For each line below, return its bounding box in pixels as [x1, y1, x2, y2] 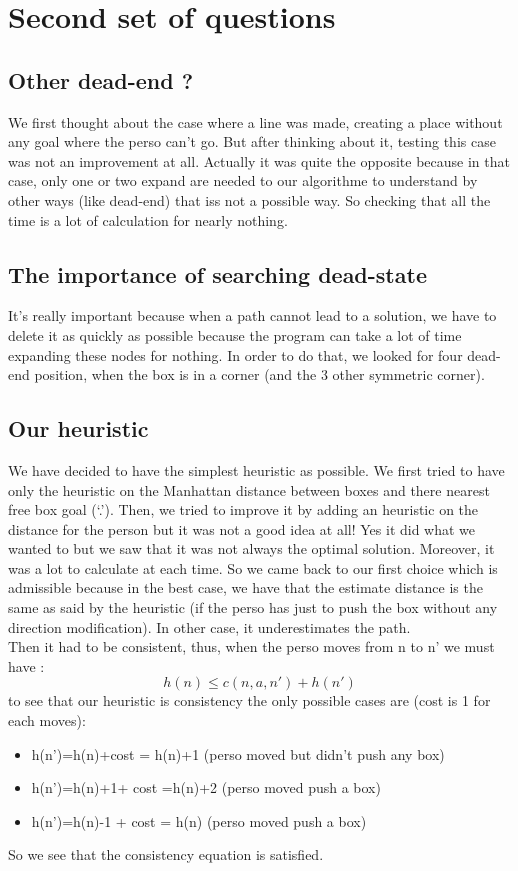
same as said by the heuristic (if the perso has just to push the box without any [8, 597, 498, 618]
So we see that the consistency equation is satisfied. [8, 844, 324, 865]
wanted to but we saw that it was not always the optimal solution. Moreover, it [8, 538, 495, 559]
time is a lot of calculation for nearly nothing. [8, 209, 288, 230]
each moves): [8, 710, 86, 731]
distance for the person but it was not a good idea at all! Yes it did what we [8, 518, 476, 539]
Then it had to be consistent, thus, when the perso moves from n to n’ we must [8, 636, 495, 657]
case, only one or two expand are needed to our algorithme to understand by [8, 170, 478, 191]
